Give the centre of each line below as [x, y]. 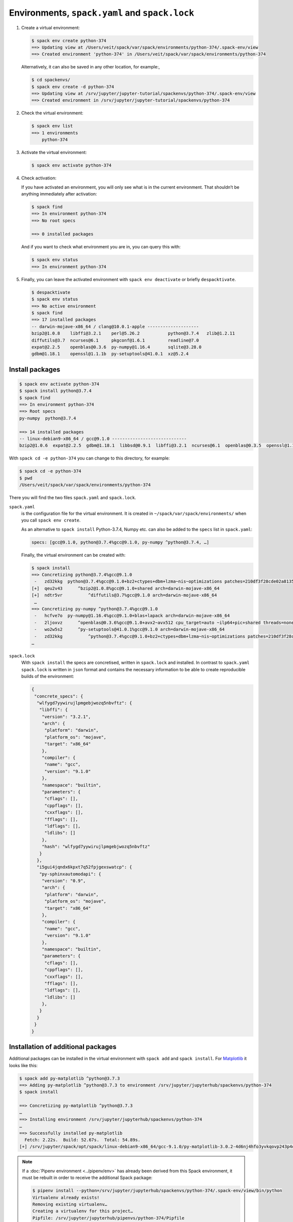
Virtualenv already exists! [66, 1197]
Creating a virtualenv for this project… [83, 1211]
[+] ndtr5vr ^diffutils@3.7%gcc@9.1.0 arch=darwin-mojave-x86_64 [124, 595]
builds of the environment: [48, 676]
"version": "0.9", [64, 881]
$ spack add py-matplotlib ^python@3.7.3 [70, 1078]
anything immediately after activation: [59, 194]
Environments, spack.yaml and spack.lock [102, 13]
